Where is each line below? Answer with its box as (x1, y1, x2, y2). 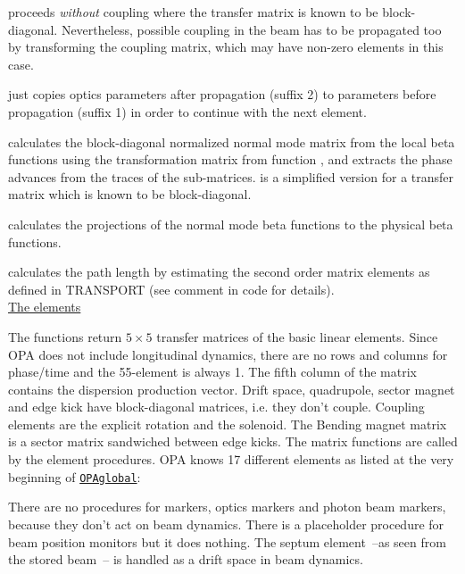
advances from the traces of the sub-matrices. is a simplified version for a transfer (8, 167, 454, 186)
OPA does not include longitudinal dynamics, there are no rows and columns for (8, 345, 448, 363)
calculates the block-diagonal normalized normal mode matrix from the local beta (8, 132, 455, 151)
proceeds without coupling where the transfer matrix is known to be (8, 3, 378, 21)
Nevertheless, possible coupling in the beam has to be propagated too (61, 20, 442, 38)
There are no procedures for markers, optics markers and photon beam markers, (8, 497, 446, 516)
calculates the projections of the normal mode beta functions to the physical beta (8, 214, 453, 233)
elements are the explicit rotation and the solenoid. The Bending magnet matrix (8, 414, 447, 433)
